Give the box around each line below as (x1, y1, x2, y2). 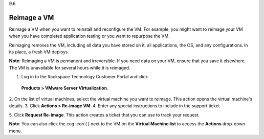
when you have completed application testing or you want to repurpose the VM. (9, 33, 170, 39)
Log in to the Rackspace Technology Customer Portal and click (21, 74, 148, 80)
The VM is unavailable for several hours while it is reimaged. (9, 65, 131, 70)
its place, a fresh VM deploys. (9, 49, 69, 55)
